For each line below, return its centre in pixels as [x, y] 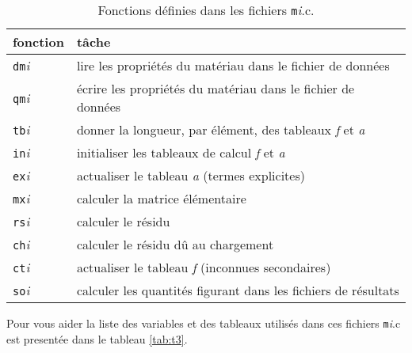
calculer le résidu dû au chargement [175, 244]
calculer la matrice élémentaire [161, 198]
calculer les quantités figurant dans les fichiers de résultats [238, 290]
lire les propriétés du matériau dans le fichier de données [233, 65]
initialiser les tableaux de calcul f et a [181, 152]
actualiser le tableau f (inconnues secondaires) [204, 267]
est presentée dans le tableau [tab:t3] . [97, 338]
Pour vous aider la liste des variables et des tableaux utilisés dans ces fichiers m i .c [204, 323]
